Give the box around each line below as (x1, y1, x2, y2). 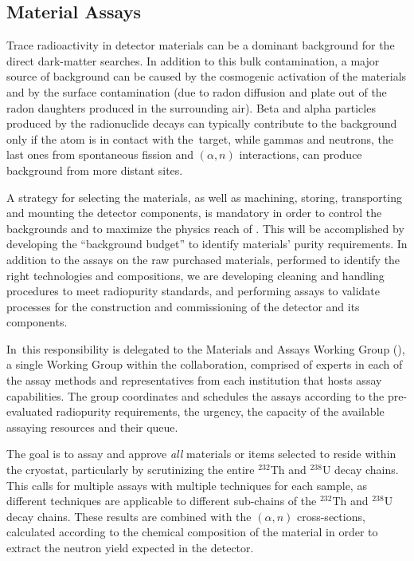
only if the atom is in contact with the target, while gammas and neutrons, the (6, 130, 394, 147)
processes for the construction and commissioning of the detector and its (6, 298, 360, 314)
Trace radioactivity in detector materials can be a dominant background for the (6, 37, 395, 53)
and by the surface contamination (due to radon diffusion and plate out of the (6, 83, 387, 100)
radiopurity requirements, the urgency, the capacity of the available (56, 403, 385, 420)
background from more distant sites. (6, 161, 183, 178)
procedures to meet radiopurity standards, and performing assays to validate (6, 282, 380, 299)
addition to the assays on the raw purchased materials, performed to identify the (6, 251, 400, 267)
